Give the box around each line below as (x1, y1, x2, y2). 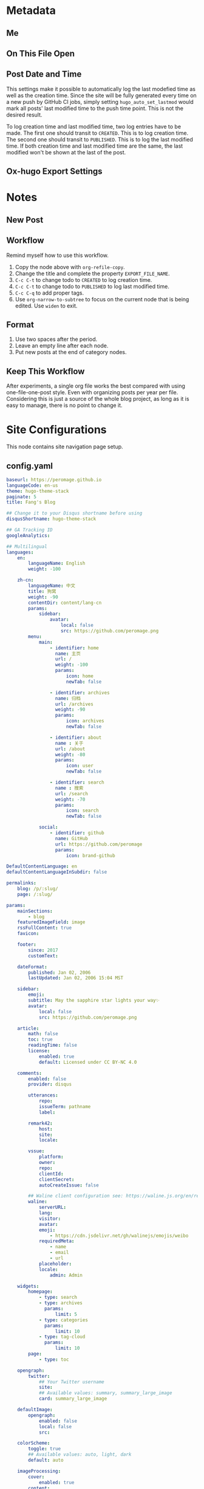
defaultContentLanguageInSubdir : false (6, 869, 107, 875)
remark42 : (28, 1120, 53, 1126)
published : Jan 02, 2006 (28, 970, 91, 976)
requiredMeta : (38, 1238, 75, 1244)
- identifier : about (49, 734, 102, 741)
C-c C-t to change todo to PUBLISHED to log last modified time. (15, 282, 170, 290)
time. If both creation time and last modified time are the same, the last (6, 142, 183, 149)
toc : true (28, 1036, 53, 1042)
